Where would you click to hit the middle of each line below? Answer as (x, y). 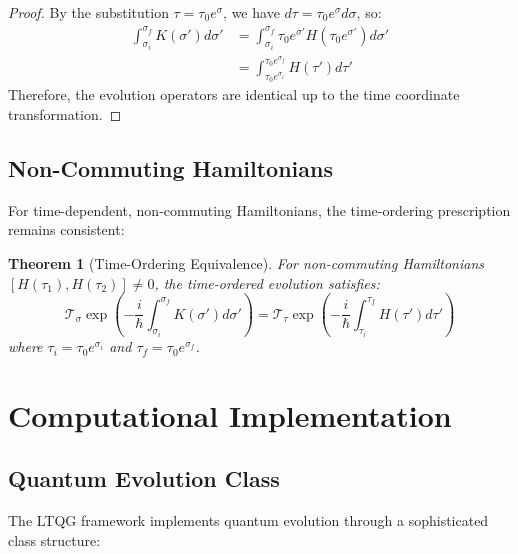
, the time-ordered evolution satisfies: (267, 282)
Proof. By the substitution (88, 12)
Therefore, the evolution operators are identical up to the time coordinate (234, 94)
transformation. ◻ (65, 113)
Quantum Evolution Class (144, 478)
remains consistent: (66, 229)
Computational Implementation (230, 414)
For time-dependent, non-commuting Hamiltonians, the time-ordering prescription (259, 209)
